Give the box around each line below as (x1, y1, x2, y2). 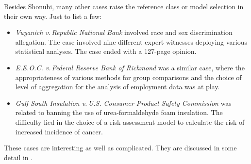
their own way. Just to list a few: (4, 11, 102, 21)
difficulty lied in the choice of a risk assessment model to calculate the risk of (15, 116, 245, 127)
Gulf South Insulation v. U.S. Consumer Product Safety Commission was (15, 98, 232, 108)
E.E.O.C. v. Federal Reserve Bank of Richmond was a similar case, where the (15, 62, 245, 72)
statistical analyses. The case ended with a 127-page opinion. (15, 46, 197, 56)
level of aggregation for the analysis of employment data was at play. (15, 82, 220, 92)
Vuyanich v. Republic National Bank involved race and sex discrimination (15, 27, 233, 37)
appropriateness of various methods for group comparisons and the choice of (15, 72, 242, 82)
